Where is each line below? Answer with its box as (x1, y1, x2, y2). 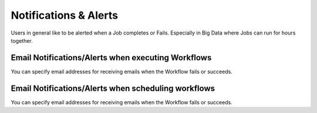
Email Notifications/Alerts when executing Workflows (11, 53, 212, 63)
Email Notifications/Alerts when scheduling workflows (11, 83, 215, 93)
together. (11, 37, 33, 44)
